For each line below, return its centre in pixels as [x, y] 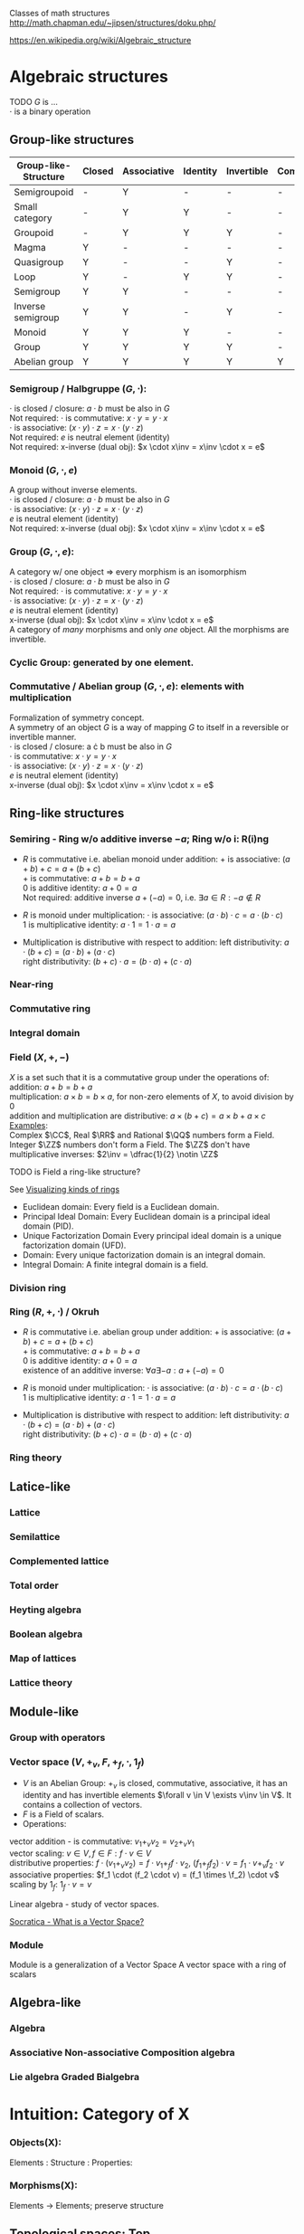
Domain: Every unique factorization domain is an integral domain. [144, 1255]
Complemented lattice [59, 1561]
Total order [34, 1585]
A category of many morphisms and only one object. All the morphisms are [149, 629]
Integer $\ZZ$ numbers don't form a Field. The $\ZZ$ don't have [130, 1145]
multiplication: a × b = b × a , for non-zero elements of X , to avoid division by [152, 1096]
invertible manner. [43, 737]
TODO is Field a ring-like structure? [75, 1172]
